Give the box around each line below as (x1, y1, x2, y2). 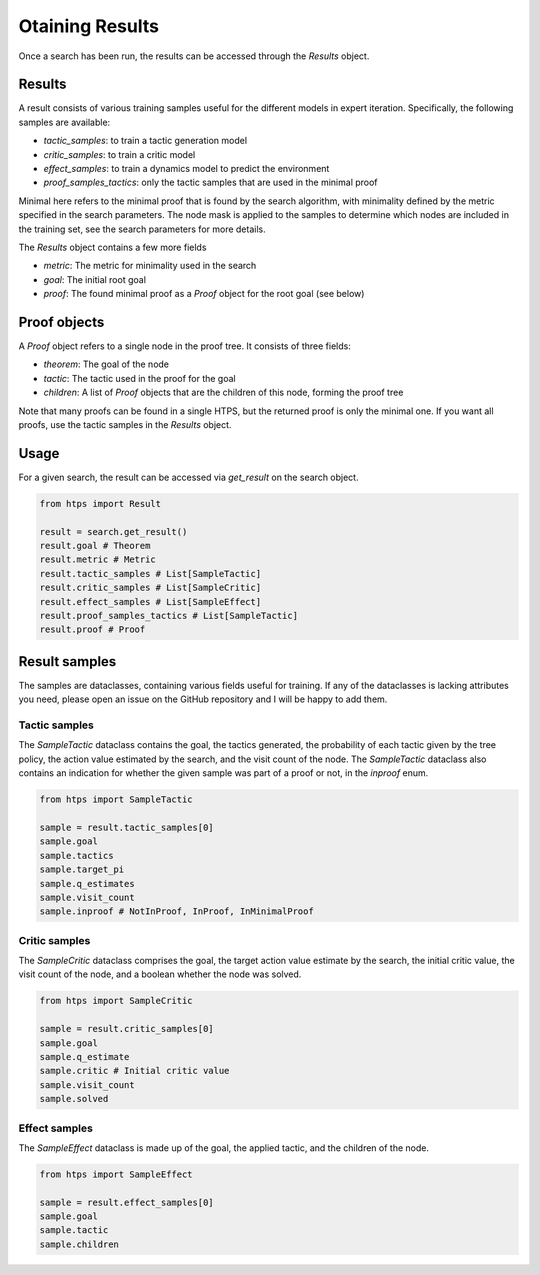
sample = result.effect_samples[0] (39, 1196, 214, 1208)
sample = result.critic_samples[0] (39, 1023, 214, 1035)
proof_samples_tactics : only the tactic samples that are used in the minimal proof (43, 176, 379, 189)
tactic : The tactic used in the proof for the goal (43, 372, 236, 384)
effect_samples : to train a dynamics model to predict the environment (43, 163, 330, 175)
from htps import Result (39, 498, 162, 509)
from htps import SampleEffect (39, 1168, 194, 1180)
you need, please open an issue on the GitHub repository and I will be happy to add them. (18, 693, 388, 705)
